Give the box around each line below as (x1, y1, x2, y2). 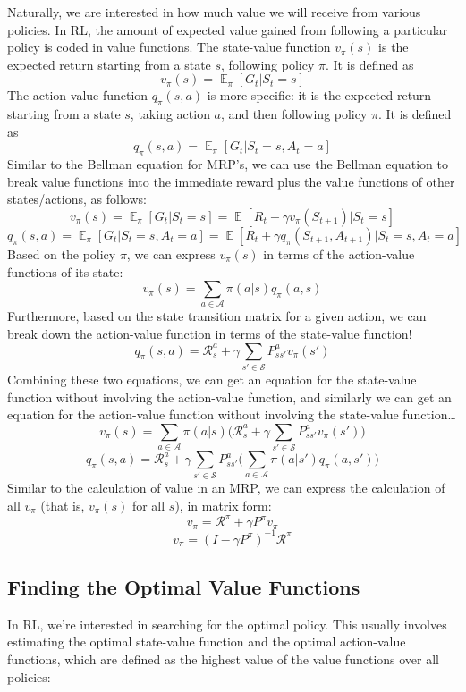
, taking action (130, 105, 210, 123)
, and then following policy (221, 105, 368, 123)
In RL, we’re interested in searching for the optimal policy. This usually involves (7, 614, 447, 633)
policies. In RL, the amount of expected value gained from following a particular (7, 20, 448, 38)
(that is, (40, 496, 85, 514)
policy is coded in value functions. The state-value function (7, 38, 331, 56)
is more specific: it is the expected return (207, 86, 432, 105)
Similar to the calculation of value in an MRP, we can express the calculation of (7, 478, 445, 497)
